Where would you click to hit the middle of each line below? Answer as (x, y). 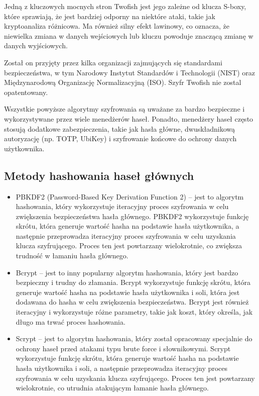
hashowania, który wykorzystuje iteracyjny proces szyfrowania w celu (122, 206)
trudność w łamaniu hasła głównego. (72, 256)
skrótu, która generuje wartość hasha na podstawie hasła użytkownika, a (127, 226)
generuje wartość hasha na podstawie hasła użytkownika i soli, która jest (128, 292)
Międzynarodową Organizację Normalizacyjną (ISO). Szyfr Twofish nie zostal (123, 82)
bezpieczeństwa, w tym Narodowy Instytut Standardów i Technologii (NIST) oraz (129, 72)
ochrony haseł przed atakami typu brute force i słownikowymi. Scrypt (123, 348)
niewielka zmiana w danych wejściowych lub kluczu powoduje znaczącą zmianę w (129, 35)
